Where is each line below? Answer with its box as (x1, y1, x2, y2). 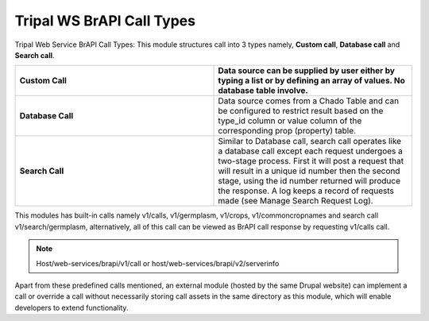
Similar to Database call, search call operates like (218, 136, 401, 147)
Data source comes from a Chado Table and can (218, 95, 400, 106)
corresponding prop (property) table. (218, 126, 357, 137)
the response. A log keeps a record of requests (218, 185, 395, 196)
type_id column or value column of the (218, 115, 362, 126)
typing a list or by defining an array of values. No (218, 75, 405, 87)
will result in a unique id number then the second (218, 165, 400, 176)
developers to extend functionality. (14, 303, 129, 312)
